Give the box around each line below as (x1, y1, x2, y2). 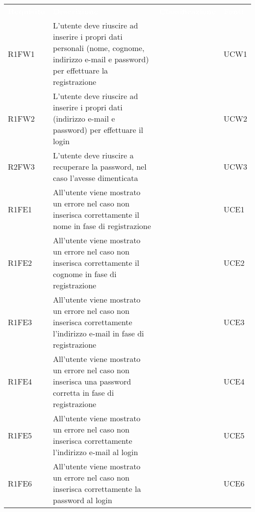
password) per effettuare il (53, 124, 143, 135)
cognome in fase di (53, 268, 117, 280)
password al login (53, 494, 112, 506)
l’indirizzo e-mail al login (53, 446, 138, 458)
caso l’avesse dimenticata (53, 172, 138, 183)
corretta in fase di (53, 387, 114, 398)
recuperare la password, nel (53, 161, 147, 172)
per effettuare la (53, 65, 108, 76)
